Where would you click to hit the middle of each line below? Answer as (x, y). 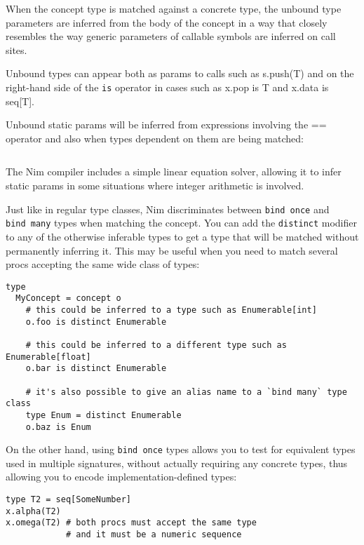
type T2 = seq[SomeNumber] (68, 500)
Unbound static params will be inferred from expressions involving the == (166, 125)
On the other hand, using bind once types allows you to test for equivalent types (181, 449)
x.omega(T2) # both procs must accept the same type (131, 523)
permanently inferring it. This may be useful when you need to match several (172, 250)
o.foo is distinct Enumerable (96, 322)
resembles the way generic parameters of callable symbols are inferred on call (171, 36)
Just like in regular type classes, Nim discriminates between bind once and (168, 209)
